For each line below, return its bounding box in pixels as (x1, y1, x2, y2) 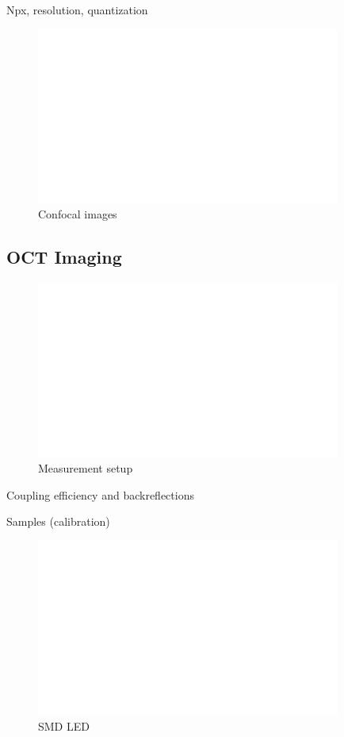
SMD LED (38, 717, 90, 734)
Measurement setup (38, 460, 133, 477)
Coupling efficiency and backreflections (6, 486, 194, 503)
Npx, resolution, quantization (6, 2, 148, 17)
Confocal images (38, 206, 117, 222)
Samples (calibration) (6, 513, 110, 530)
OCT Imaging (6, 245, 122, 269)
